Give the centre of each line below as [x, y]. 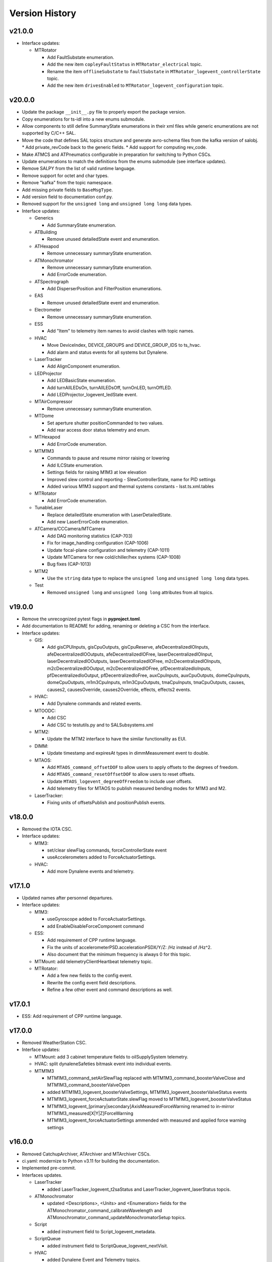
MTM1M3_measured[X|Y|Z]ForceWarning [90, 1113]
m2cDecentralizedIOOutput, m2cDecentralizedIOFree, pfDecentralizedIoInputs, [129, 668]
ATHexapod [47, 246]
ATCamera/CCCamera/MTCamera [70, 529]
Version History [43, 13]
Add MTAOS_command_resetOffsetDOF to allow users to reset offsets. [121, 774]
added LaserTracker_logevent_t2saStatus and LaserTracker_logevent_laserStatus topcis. [139, 1189]
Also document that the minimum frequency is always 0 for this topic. [119, 955]
